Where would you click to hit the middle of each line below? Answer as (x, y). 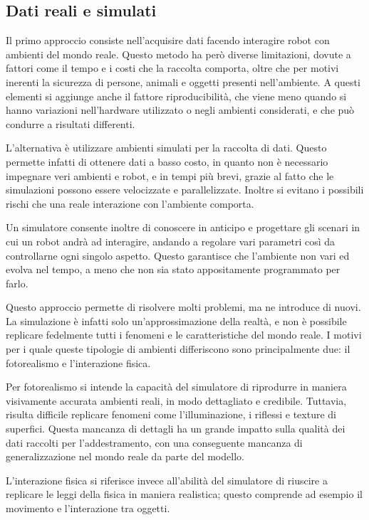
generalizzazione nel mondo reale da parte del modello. (125, 456)
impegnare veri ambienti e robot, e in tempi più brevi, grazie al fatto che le (170, 175)
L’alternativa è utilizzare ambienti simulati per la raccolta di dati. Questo (166, 148)
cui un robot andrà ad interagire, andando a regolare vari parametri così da (171, 241)
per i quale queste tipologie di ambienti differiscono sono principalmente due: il (178, 349)
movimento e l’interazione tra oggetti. (88, 508)
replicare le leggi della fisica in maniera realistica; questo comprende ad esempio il (184, 494)
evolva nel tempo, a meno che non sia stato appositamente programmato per (173, 269)
